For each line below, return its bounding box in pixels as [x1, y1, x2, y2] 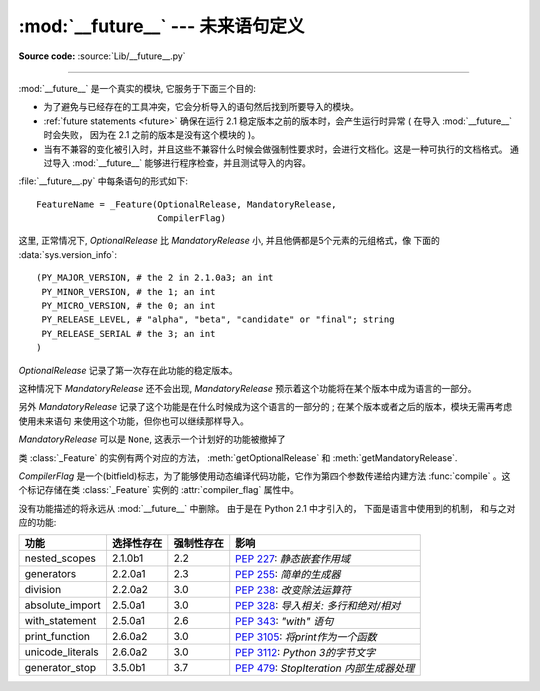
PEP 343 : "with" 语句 [235, 615, 334, 629]
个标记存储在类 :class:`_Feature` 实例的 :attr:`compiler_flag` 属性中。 [18, 484, 299, 496]
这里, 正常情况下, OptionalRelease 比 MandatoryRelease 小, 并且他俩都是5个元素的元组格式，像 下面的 [18, 235, 440, 247]
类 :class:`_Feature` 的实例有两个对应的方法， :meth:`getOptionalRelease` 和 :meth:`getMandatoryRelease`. [18, 451, 458, 464]
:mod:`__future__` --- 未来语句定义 [18, 15, 305, 37]
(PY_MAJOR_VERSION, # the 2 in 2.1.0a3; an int [36, 272, 274, 284]
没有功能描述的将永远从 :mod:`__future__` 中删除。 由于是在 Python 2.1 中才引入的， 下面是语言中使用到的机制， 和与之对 [18, 502, 516, 514]
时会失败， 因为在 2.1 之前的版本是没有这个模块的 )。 [43, 129, 260, 141]
